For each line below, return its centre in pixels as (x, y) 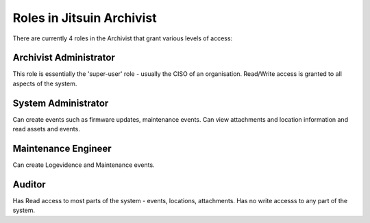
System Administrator (61, 103)
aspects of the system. (45, 83)
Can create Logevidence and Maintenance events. (84, 165)
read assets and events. (46, 129)
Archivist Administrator (64, 58)
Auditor (29, 184)
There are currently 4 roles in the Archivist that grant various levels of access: (123, 38)
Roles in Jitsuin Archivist (85, 18)
